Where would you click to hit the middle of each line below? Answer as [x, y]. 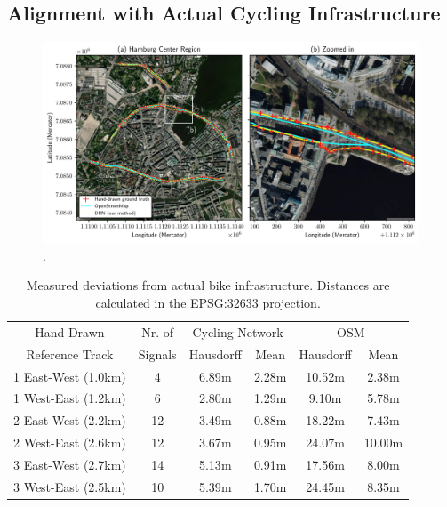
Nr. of [158, 331]
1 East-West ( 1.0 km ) [70, 376]
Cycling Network [238, 331]
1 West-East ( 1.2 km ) [70, 398]
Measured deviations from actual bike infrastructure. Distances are [208, 285]
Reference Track [70, 354]
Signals [157, 354]
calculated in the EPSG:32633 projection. [208, 303]
